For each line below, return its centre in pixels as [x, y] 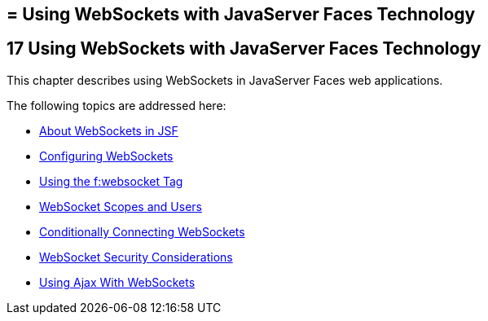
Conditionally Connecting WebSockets [142, 231]
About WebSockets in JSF [109, 130]
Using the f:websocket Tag [111, 181]
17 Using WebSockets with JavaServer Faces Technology [244, 49]
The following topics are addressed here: [117, 105]
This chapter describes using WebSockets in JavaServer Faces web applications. [225, 80]
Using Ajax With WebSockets [117, 282]
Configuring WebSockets [106, 156]
